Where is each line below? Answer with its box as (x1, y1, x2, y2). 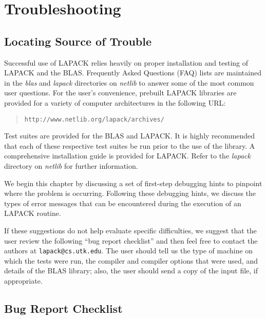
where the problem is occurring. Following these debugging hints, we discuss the (4, 188, 256, 198)
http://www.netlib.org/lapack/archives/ (24, 115, 164, 123)
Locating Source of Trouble (4, 33, 151, 49)
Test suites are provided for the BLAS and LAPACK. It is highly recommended (4, 130, 255, 141)
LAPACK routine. (4, 208, 61, 218)
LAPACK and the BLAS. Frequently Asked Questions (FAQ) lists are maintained (4, 67, 261, 78)
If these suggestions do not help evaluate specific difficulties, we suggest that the (4, 225, 257, 235)
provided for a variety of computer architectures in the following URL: (4, 97, 226, 108)
